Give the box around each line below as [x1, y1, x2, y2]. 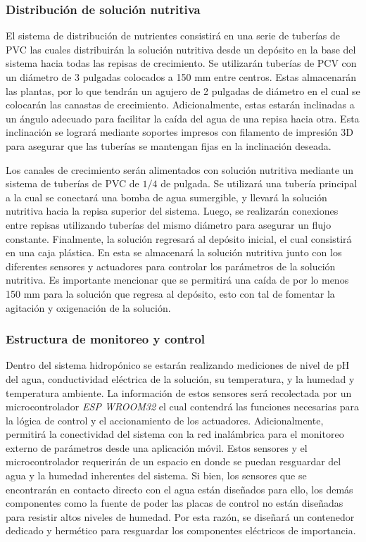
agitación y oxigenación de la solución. [6, 300, 171, 315]
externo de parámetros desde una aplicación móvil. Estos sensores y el [6, 440, 308, 455]
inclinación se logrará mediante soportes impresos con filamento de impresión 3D [6, 125, 353, 139]
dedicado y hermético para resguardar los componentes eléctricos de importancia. [6, 523, 356, 538]
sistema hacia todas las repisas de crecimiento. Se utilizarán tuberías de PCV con [6, 56, 357, 70]
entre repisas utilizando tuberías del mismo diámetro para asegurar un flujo [6, 217, 332, 232]
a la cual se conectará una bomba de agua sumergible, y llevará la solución [6, 189, 327, 204]
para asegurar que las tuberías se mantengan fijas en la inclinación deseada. [6, 138, 332, 153]
